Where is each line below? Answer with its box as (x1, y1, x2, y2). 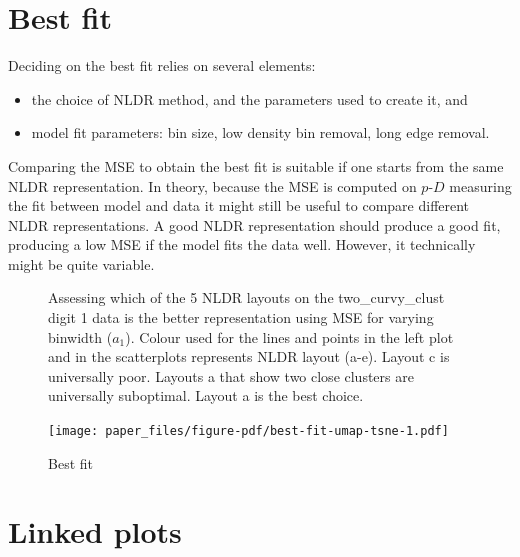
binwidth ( (48, 326, 113, 347)
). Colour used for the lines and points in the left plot (125, 326, 454, 347)
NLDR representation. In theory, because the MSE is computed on (8, 175, 417, 196)
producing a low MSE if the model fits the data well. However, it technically (8, 234, 476, 255)
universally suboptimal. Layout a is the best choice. (48, 385, 364, 406)
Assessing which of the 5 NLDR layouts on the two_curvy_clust (48, 287, 445, 308)
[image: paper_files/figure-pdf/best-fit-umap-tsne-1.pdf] (48, 424, 449, 439)
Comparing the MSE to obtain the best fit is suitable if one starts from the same (8, 155, 504, 176)
